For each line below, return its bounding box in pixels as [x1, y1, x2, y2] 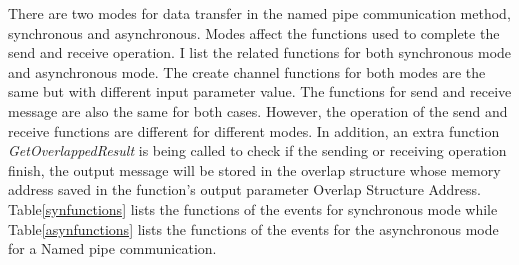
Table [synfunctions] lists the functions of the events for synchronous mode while [8, 198, 498, 219]
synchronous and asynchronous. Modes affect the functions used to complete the [8, 22, 500, 43]
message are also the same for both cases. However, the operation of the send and [8, 100, 508, 121]
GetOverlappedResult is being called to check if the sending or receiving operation [8, 140, 507, 161]
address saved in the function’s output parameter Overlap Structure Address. [8, 179, 481, 200]
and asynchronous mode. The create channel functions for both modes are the [8, 61, 486, 82]
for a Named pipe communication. [8, 238, 217, 259]
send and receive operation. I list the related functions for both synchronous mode [8, 42, 512, 63]
